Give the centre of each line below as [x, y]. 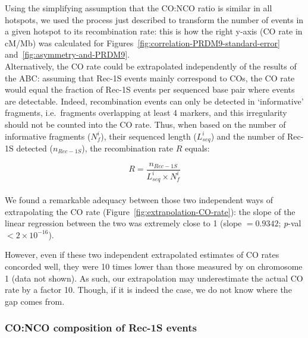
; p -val [290, 223]
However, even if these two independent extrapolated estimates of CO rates [142, 255]
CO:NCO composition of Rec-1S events [101, 328]
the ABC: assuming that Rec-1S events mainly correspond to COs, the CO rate [150, 78]
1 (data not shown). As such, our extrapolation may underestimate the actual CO [154, 278]
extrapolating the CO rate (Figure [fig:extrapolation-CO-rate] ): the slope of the [150, 211]
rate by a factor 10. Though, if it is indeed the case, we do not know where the [148, 290]
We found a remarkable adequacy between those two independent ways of [139, 200]
